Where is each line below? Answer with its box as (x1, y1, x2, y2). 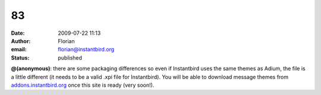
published (58, 54, 83, 61)
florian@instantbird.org (58, 46, 115, 53)
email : (11, 46, 27, 53)
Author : (11, 37, 31, 44)
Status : (11, 54, 30, 61)
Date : (11, 30, 25, 37)
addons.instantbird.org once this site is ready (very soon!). (11, 81, 155, 89)
